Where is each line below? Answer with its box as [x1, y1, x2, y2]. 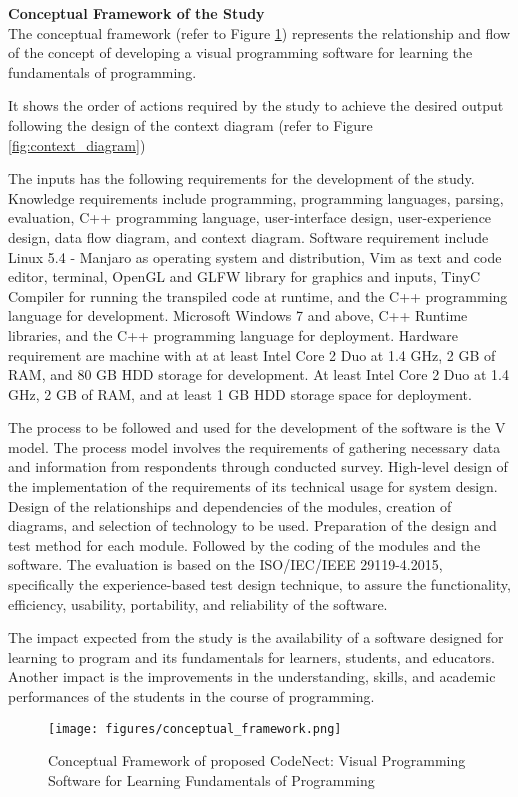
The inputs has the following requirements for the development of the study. [8, 168, 475, 189]
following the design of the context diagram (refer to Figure [8, 114, 373, 135]
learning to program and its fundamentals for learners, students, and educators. [8, 646, 495, 667]
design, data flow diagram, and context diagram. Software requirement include [8, 226, 489, 247]
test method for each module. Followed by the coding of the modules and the [8, 534, 481, 555]
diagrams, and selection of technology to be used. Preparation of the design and [8, 515, 497, 536]
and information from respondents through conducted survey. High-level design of [8, 456, 508, 477]
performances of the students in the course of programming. [8, 686, 375, 706]
